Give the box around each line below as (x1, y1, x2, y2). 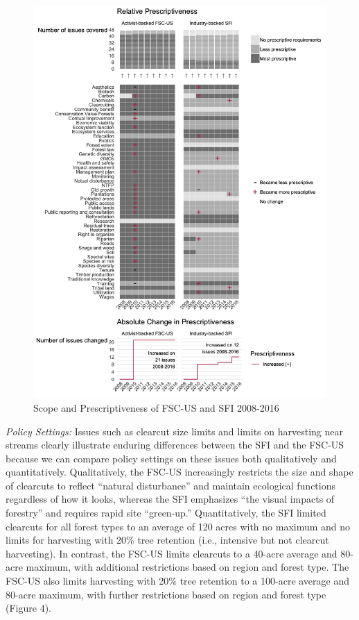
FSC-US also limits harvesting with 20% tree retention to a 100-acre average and (6, 573, 350, 588)
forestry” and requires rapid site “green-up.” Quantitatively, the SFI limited (6, 505, 326, 520)
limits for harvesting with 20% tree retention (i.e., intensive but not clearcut (6, 533, 329, 547)
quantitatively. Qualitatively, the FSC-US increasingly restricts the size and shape (6, 464, 353, 479)
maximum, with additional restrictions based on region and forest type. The (26, 560, 349, 574)
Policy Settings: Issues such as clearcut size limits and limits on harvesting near (6, 424, 344, 438)
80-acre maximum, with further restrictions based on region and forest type (6, 587, 326, 601)
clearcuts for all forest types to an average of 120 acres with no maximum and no (6, 519, 351, 533)
